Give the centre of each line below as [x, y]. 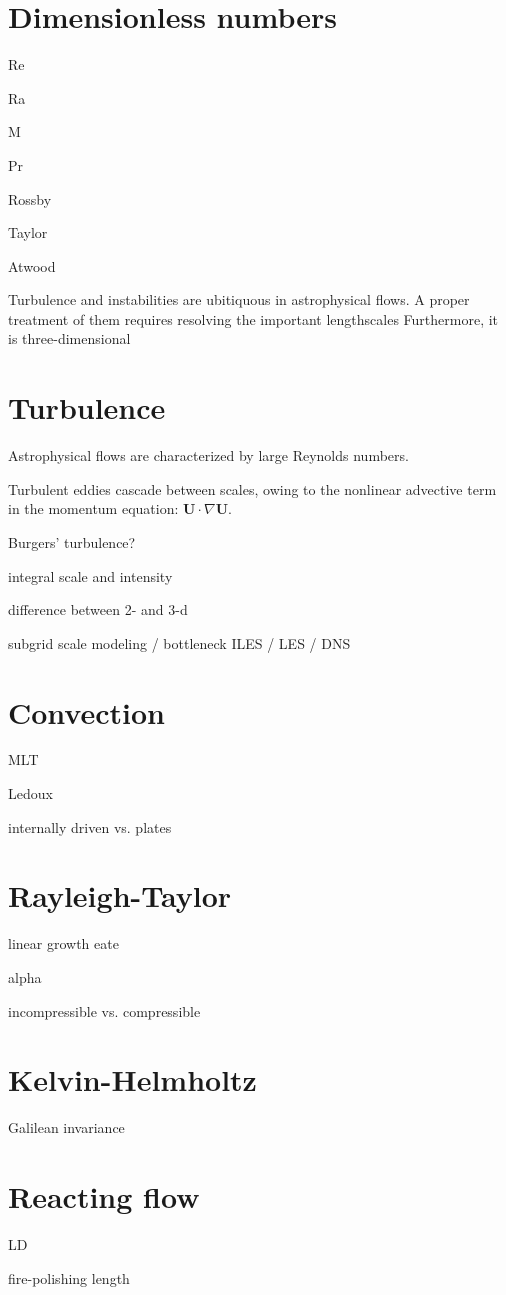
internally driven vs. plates [90, 826]
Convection [86, 711]
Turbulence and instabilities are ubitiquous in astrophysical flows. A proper [239, 299]
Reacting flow [104, 1196]
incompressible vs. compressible [104, 1010]
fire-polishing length [69, 1277]
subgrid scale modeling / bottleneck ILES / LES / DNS [179, 642]
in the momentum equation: [93, 508]
